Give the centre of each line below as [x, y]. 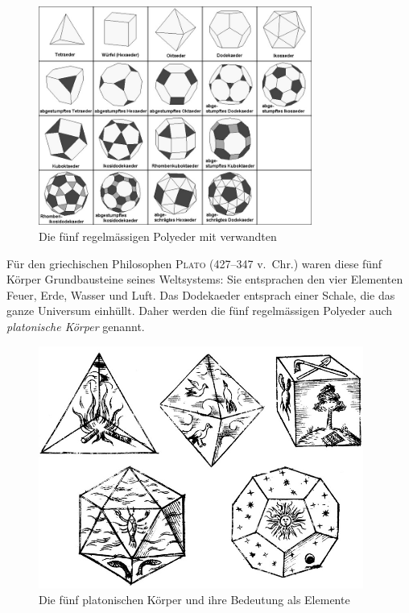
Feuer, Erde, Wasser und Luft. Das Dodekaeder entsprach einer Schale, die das [201, 294]
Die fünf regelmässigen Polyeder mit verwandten [158, 236]
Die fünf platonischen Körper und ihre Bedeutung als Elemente [194, 600]
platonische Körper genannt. [76, 326]
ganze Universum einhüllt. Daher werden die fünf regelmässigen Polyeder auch [200, 311]
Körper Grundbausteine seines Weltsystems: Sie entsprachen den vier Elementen [205, 279]
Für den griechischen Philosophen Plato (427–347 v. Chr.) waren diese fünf [194, 263]
